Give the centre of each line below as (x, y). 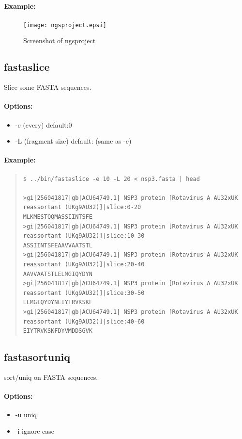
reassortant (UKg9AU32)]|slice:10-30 (84, 236)
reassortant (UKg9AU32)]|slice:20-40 (84, 264)
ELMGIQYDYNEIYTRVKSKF (58, 302)
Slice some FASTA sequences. (48, 87)
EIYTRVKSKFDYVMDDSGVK (58, 331)
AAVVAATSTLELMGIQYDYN (58, 274)
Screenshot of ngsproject (60, 41)
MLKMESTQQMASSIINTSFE (58, 217)
